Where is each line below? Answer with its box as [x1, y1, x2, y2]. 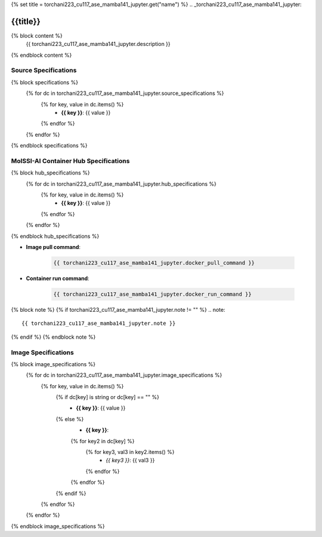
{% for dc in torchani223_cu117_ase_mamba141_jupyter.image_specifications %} [26, 372, 222, 379]
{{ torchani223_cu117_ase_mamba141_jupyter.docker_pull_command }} [53, 260, 255, 266]
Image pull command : [26, 244, 80, 251]
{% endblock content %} [11, 51, 72, 59]
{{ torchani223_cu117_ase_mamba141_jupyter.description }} [26, 41, 171, 48]
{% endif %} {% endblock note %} [11, 333, 96, 340]
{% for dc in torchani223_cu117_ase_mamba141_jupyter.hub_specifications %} [26, 180, 217, 188]
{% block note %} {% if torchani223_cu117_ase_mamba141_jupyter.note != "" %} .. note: [11, 306, 226, 313]
